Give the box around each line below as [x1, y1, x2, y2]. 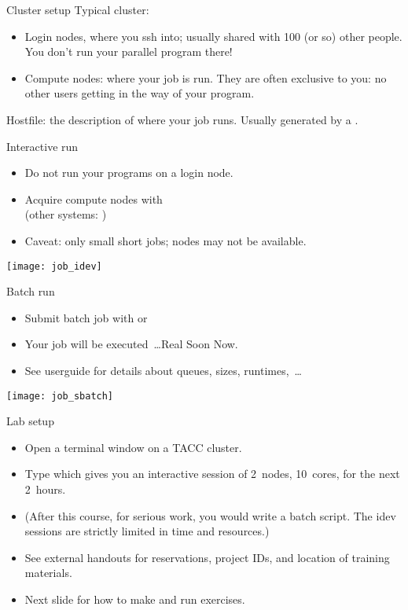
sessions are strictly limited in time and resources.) [24, 523, 270, 539]
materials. [24, 564, 72, 581]
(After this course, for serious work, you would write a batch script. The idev [24, 507, 396, 524]
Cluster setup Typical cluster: [6, 2, 149, 17]
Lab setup [6, 413, 54, 429]
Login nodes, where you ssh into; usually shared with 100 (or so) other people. [24, 28, 402, 44]
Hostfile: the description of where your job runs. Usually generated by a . [6, 111, 358, 127]
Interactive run [6, 138, 79, 154]
